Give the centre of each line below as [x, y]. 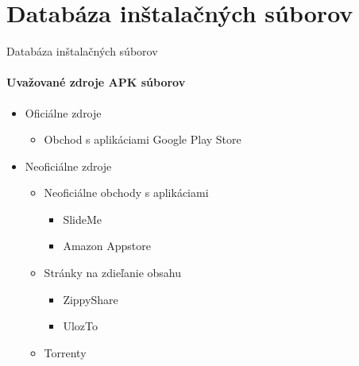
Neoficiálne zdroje [68, 166]
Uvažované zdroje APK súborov [96, 82]
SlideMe [83, 219]
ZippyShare [91, 299]
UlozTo [80, 326]
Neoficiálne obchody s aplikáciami [126, 193]
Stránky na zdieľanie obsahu [113, 273]
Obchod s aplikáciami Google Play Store [143, 139]
